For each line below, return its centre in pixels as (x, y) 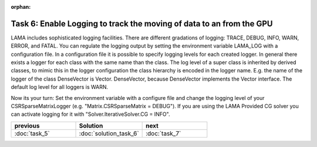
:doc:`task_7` (163, 133)
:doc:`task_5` (32, 133)
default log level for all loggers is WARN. (60, 87)
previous (27, 125)
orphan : (21, 7)
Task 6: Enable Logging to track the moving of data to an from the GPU (142, 24)
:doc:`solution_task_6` (109, 133)
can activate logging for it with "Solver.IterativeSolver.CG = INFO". (90, 114)
